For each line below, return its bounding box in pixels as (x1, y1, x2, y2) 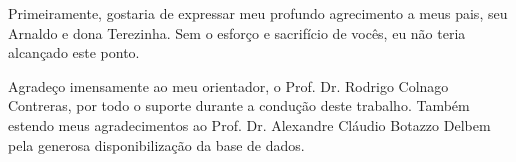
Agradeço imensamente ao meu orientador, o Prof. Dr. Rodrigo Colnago (8, 75, 449, 96)
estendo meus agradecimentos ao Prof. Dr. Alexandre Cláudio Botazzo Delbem (8, 114, 491, 135)
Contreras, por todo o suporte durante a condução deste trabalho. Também (8, 95, 470, 116)
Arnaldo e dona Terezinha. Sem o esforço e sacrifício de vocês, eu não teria (8, 22, 466, 43)
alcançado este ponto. (8, 42, 140, 63)
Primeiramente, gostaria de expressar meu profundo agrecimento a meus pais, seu (8, 3, 508, 23)
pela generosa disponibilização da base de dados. (8, 134, 305, 155)
